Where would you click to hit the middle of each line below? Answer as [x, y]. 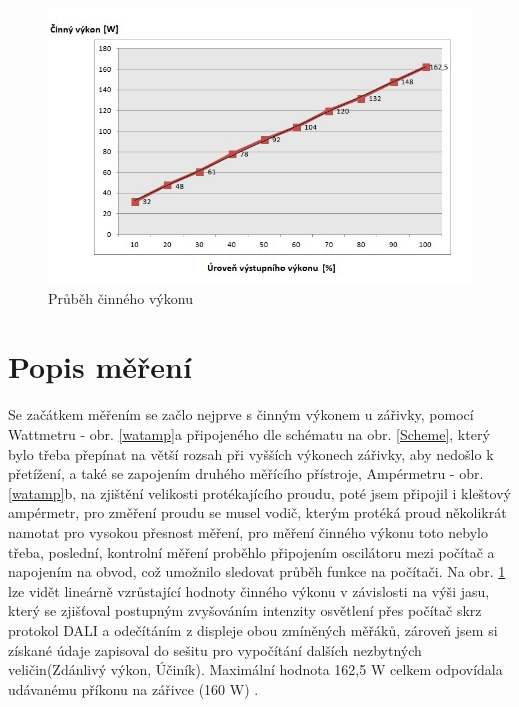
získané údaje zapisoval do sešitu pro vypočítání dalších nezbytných [215, 649]
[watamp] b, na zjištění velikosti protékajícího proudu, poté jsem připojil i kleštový [259, 492]
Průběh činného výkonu [120, 297]
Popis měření [100, 366]
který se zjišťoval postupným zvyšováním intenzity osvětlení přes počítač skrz [245, 610]
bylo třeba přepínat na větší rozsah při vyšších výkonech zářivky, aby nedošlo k [251, 453]
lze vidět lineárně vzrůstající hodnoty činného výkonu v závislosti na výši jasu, [249, 590]
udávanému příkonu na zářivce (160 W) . [133, 688]
